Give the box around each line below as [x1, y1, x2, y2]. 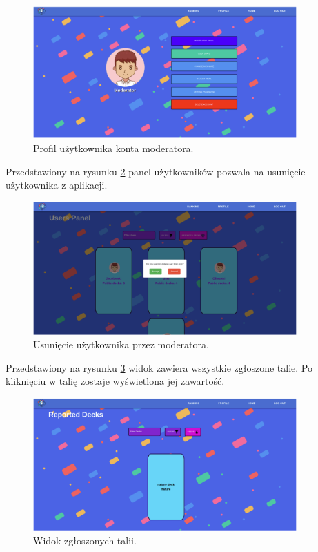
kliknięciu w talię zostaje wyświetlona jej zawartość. [6, 374, 225, 388]
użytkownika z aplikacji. [6, 178, 108, 192]
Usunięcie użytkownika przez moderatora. [33, 337, 209, 352]
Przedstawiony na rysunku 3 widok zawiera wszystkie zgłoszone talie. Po [6, 360, 313, 374]
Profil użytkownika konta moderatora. [33, 141, 194, 155]
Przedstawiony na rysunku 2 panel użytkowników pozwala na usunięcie [6, 164, 306, 178]
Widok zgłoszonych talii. [33, 533, 137, 548]
